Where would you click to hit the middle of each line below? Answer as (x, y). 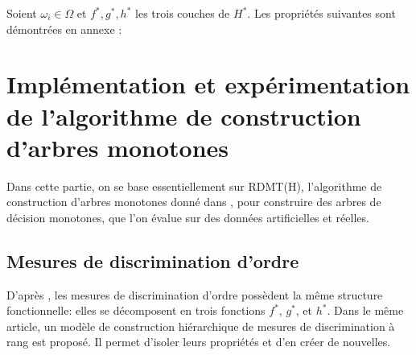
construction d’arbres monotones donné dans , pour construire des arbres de (194, 202)
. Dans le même (365, 310)
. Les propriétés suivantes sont (321, 13)
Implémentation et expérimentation (208, 84)
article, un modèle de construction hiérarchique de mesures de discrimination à (201, 326)
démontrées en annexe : (64, 29)
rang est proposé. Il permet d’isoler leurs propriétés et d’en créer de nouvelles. (199, 342)
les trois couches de (183, 13)
